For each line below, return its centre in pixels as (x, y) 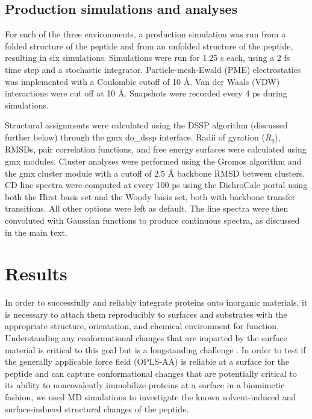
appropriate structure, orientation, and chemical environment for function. (142, 326)
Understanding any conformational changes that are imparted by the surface (146, 338)
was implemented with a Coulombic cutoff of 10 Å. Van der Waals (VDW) (142, 81)
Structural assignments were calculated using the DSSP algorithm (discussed (146, 125)
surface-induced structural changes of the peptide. (97, 408)
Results (36, 273)
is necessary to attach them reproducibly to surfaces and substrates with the (146, 314)
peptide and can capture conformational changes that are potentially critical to (151, 373)
